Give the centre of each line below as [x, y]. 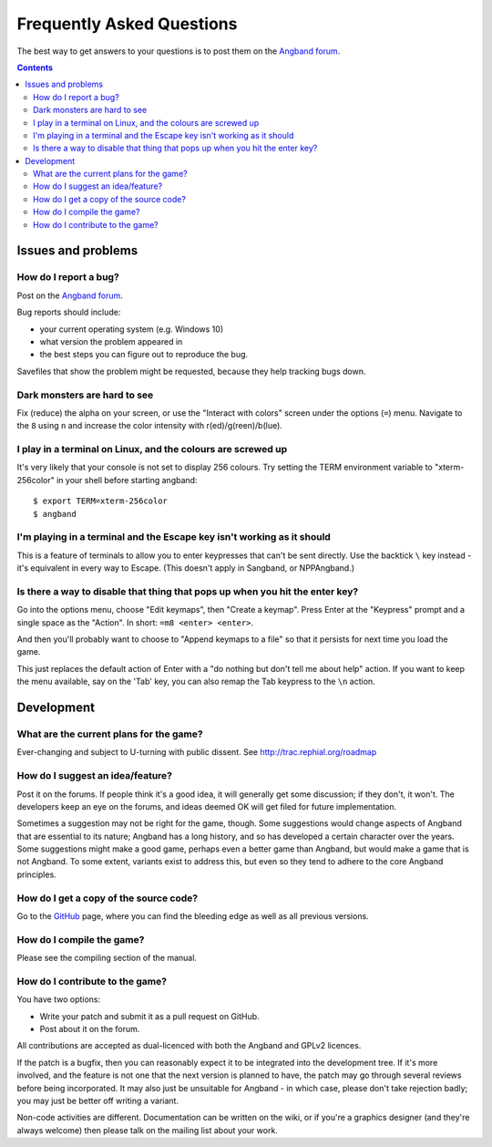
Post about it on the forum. [90, 1029]
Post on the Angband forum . [70, 295]
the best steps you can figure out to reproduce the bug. [144, 355]
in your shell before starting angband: [127, 480]
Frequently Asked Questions [127, 24]
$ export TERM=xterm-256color [101, 501]
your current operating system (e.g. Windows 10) [131, 329]
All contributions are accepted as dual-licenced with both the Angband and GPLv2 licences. [189, 1046]
